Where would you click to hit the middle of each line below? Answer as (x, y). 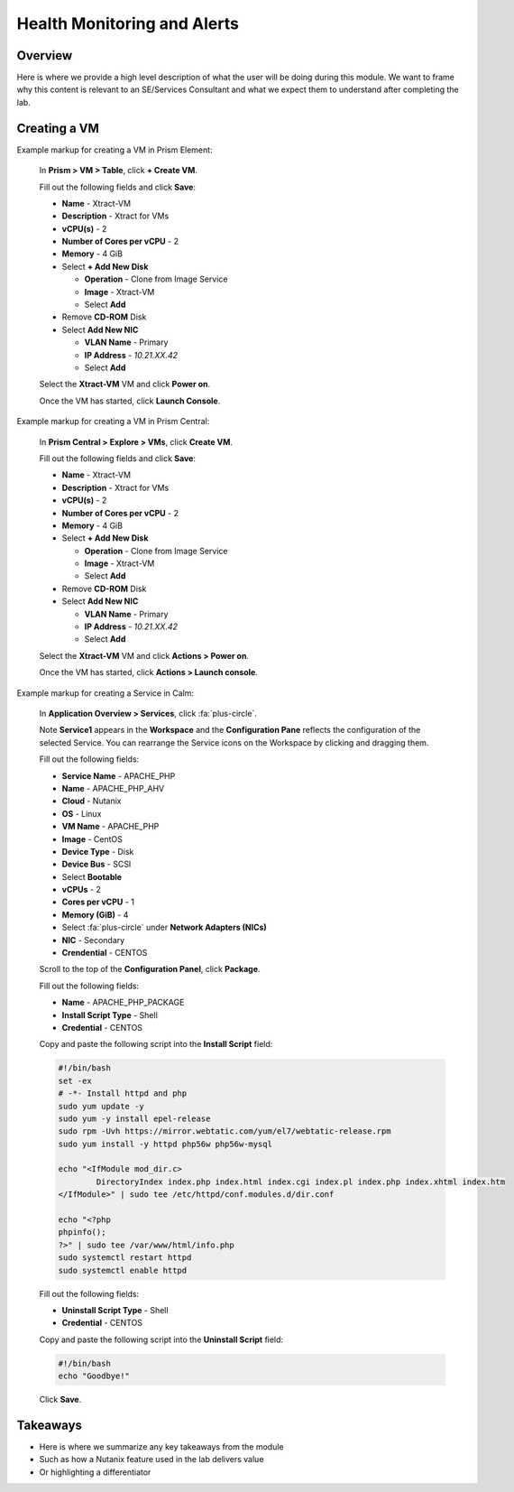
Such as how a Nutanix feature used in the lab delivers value (151, 1460)
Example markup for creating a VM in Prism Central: (113, 422)
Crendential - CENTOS (105, 953)
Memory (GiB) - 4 (95, 914)
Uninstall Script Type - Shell (115, 1310)
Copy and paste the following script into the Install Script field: (156, 1044)
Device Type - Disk (98, 851)
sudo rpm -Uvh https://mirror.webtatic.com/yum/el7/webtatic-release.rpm (225, 1131)
